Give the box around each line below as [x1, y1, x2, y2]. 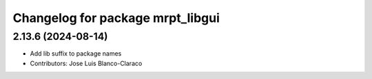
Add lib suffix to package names [30, 49, 122, 58]
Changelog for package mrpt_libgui [12, 10, 220, 25]
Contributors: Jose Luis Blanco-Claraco [30, 59, 143, 67]
